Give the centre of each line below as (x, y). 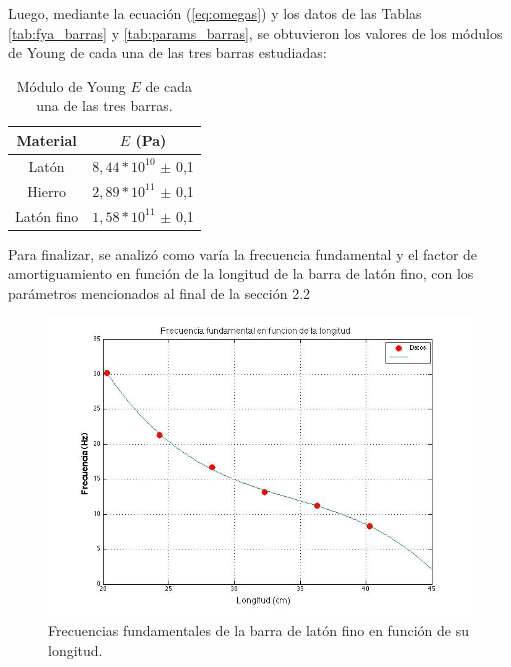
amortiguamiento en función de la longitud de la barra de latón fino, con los (241, 273)
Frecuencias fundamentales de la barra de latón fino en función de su (258, 630)
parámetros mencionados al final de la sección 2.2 (159, 292)
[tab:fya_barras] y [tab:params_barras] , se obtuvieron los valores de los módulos (255, 32)
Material (46, 139)
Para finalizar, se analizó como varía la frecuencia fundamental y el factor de (243, 253)
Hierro (46, 190)
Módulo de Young (71, 85)
